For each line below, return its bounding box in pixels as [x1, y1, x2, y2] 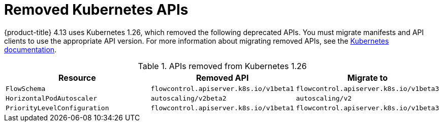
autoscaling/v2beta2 [150, 94, 227, 102]
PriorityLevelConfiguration [6, 104, 109, 112]
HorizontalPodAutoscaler [6, 94, 98, 102]
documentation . [4, 45, 57, 54]
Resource [58, 72, 96, 83]
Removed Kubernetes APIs [4, 1, 188, 18]
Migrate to [347, 72, 388, 83]
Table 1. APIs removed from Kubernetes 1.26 [138, 60, 307, 71]
